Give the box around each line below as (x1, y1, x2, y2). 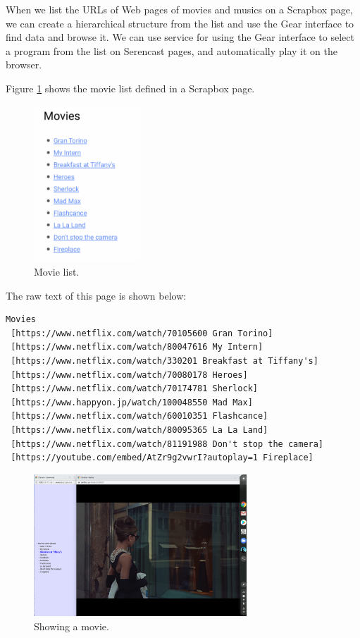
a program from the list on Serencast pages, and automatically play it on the (6, 43, 337, 58)
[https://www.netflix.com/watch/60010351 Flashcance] (11, 411, 268, 422)
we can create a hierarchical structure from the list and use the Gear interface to (6, 16, 354, 30)
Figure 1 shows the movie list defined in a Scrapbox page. (6, 80, 255, 95)
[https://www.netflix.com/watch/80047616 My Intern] (11, 342, 263, 352)
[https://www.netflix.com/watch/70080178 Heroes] (11, 369, 248, 380)
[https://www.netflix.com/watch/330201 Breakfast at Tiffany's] (11, 356, 318, 366)
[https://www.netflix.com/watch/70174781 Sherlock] (11, 384, 258, 394)
